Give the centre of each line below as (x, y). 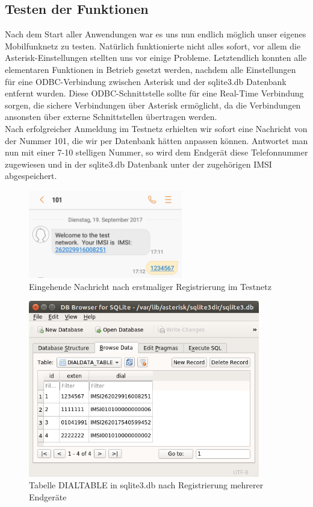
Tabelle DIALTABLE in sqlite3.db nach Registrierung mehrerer (146, 485)
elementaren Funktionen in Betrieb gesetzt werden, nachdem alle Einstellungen (150, 69)
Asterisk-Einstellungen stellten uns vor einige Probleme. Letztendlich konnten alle (156, 58)
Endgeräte (48, 496)
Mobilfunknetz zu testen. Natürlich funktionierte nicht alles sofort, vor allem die (153, 46)
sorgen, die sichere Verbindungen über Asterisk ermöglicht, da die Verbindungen (153, 105)
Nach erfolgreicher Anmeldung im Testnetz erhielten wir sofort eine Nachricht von (156, 128)
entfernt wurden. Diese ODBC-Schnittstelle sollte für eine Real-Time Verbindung (154, 93)
